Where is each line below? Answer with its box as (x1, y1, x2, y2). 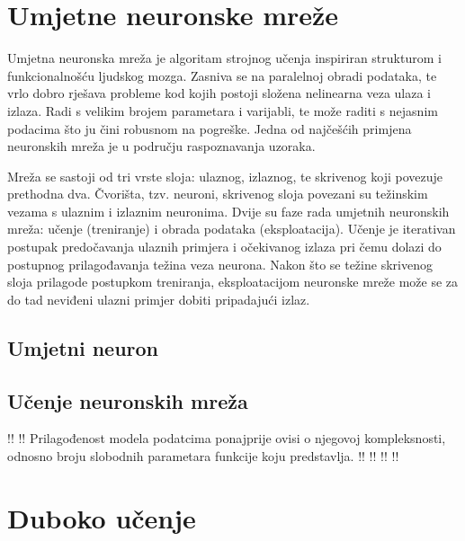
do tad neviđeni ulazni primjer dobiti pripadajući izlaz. (7, 289, 310, 308)
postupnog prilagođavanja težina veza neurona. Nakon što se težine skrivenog (7, 254, 433, 273)
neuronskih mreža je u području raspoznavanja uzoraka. (7, 137, 316, 155)
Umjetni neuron (7, 333, 159, 361)
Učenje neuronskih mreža (7, 386, 248, 414)
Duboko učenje (7, 499, 196, 536)
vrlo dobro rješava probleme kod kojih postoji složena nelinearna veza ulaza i (7, 84, 432, 102)
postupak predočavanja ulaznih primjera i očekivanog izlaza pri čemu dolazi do (7, 237, 442, 256)
